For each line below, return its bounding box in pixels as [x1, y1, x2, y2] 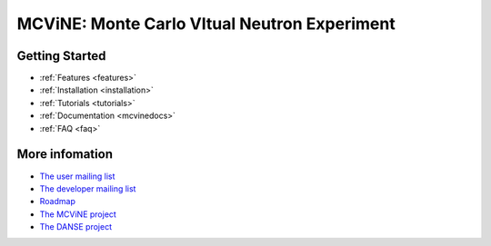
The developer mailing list [39, 182, 136, 194]
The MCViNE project [39, 209, 117, 220]
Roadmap [39, 196, 76, 207]
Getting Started [16, 48, 106, 64]
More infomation [16, 146, 114, 162]
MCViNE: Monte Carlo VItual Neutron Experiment [16, 14, 396, 34]
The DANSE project [39, 221, 113, 232]
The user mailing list [39, 171, 115, 182]
